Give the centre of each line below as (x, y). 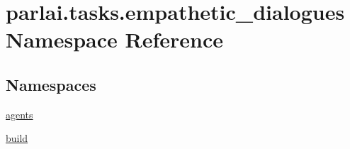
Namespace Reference (114, 39)
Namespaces (51, 84)
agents (19, 114)
